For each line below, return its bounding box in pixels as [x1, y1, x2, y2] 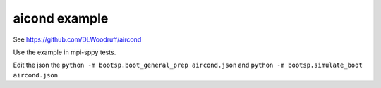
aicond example [13, 11, 109, 26]
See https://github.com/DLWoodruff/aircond [13, 35, 142, 44]
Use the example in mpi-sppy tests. [13, 48, 116, 56]
